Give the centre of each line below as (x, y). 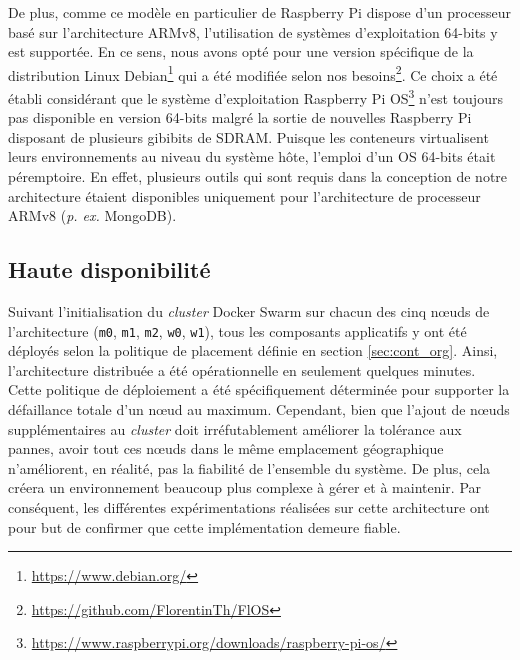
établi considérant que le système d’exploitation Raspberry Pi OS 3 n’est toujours (255, 96)
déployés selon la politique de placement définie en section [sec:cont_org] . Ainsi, (253, 350)
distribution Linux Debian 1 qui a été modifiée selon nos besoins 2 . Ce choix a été (253, 73)
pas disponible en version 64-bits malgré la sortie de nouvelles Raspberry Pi (240, 117)
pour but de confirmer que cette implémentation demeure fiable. (204, 526)
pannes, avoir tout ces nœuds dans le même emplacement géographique (226, 448)
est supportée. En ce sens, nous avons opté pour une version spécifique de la (241, 51)
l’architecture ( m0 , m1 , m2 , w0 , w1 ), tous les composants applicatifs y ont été (237, 330)
